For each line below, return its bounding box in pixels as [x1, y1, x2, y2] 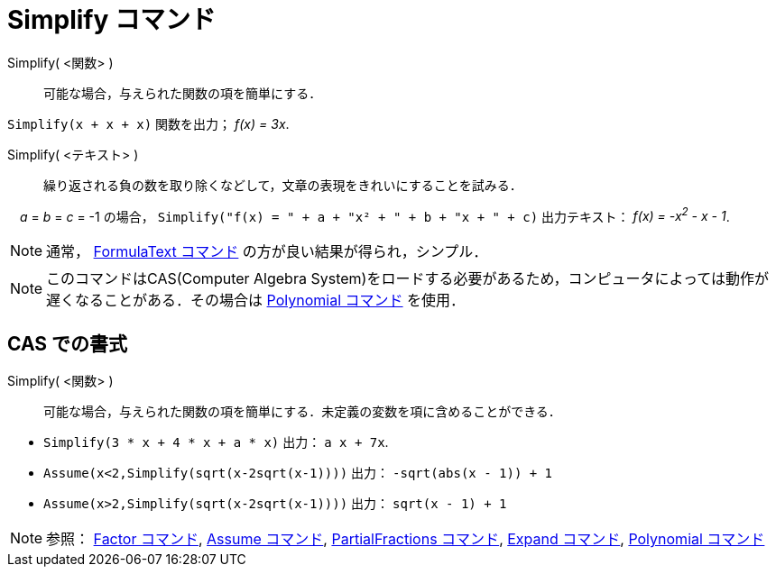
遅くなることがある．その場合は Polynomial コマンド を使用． [46, 291, 466, 310]
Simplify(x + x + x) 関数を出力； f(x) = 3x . [7, 115, 290, 132]
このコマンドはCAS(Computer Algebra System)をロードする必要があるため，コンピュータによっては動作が [46, 269, 769, 288]
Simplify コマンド [7, 5, 216, 35]
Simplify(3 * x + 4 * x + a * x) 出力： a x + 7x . [43, 434, 389, 451]
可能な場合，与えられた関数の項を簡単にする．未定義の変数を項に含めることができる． [43, 404, 561, 420]
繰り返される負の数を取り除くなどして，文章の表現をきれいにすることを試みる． [43, 177, 522, 193]
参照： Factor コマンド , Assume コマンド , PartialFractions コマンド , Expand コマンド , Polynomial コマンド [46, 530, 765, 549]
